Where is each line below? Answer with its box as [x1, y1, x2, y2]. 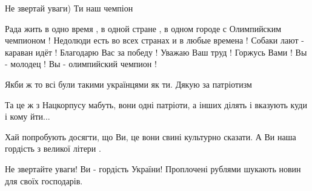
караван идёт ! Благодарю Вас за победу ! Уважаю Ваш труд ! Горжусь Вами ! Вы [5, 45, 307, 58]
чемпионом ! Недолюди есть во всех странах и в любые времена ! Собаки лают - [5, 34, 304, 47]
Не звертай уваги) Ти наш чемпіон [5, 2, 133, 14]
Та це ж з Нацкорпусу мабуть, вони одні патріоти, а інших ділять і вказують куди [5, 98, 307, 111]
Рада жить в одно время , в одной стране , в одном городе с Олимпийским [5, 22, 281, 34]
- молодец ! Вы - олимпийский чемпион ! [5, 57, 157, 70]
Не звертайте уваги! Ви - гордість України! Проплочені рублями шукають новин [5, 162, 301, 175]
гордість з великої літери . [5, 142, 101, 155]
